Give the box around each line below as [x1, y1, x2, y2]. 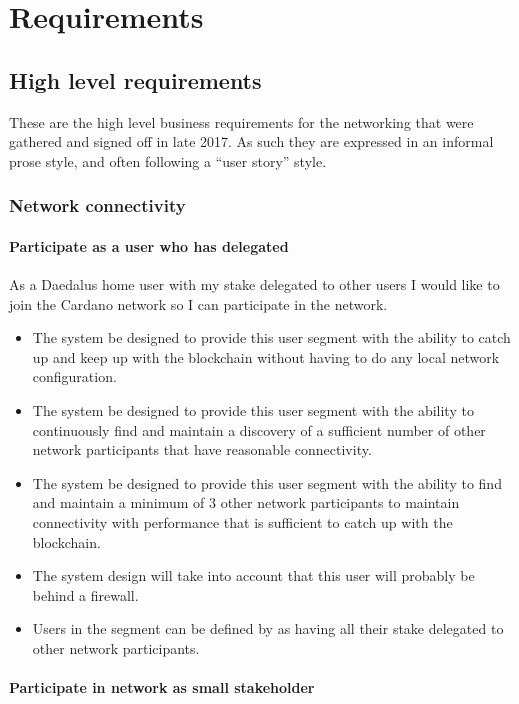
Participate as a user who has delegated [9, 235, 289, 256]
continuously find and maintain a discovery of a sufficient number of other [32, 419, 486, 440]
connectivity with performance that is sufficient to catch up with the [32, 511, 453, 532]
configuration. [32, 366, 117, 387]
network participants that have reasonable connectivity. [32, 439, 372, 460]
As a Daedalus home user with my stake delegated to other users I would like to [9, 274, 500, 294]
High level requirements [9, 64, 262, 95]
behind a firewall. [32, 584, 139, 605]
